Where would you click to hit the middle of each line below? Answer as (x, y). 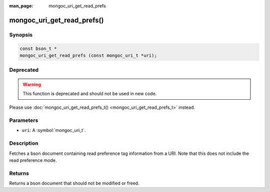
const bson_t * (38, 48)
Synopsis (21, 35)
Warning (32, 84)
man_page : (21, 6)
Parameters (24, 120)
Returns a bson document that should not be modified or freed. (74, 183)
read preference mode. (33, 160)
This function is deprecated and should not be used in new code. (90, 93)
